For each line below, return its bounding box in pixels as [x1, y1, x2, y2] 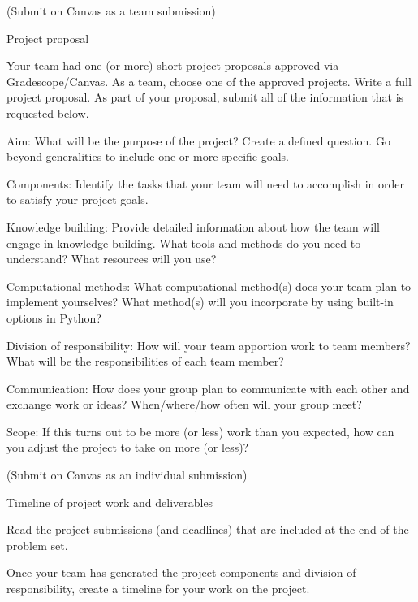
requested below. [6, 104, 89, 121]
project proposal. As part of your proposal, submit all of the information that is [6, 89, 404, 106]
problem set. [6, 536, 68, 553]
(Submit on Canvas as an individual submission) [6, 466, 248, 483]
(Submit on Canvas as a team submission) [6, 2, 216, 19]
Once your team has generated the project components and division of [6, 564, 356, 581]
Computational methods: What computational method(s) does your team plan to [6, 277, 412, 294]
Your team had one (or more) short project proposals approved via [6, 57, 339, 74]
